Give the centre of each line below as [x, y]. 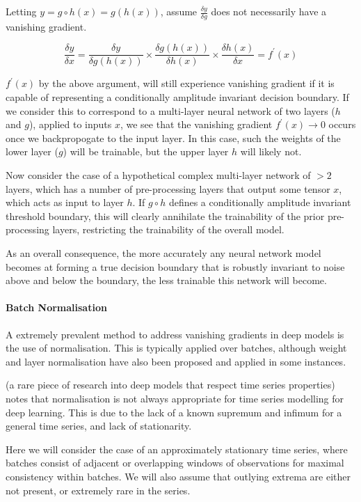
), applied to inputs [70, 124]
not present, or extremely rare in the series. [98, 490]
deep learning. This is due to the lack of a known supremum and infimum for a [174, 412]
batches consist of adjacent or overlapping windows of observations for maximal [175, 463]
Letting [21, 11]
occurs [342, 124]
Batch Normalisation [56, 307]
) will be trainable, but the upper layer [146, 151]
